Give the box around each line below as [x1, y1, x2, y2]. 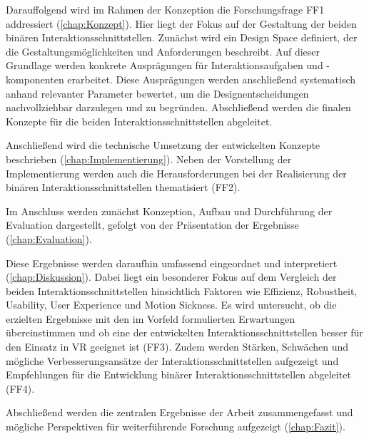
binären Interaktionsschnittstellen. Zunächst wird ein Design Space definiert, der [6, 30, 358, 45]
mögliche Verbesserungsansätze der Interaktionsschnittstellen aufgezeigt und [6, 353, 339, 368]
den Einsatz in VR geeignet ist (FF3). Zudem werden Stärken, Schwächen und [6, 339, 349, 354]
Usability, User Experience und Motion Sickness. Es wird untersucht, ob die [6, 297, 337, 312]
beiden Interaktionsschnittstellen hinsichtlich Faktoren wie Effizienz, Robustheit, [6, 283, 358, 298]
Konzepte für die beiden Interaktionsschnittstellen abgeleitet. [6, 113, 273, 128]
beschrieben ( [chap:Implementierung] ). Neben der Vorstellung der [6, 151, 292, 166]
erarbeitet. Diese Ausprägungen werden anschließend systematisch [67, 71, 356, 86]
